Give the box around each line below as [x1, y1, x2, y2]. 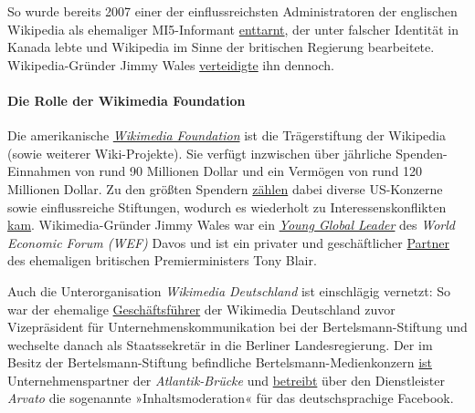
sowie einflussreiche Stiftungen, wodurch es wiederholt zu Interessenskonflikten [7, 197, 447, 216]
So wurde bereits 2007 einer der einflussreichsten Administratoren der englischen [7, 2, 458, 20]
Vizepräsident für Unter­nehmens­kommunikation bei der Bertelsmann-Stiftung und [7, 317, 468, 336]
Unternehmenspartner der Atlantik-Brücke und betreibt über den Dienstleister [7, 370, 445, 389]
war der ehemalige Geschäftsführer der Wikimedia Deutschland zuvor [7, 299, 396, 318]
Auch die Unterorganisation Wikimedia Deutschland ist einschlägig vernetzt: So [7, 281, 451, 300]
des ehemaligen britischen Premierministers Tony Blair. [7, 251, 317, 270]
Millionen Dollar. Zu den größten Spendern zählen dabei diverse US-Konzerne [7, 179, 443, 198]
